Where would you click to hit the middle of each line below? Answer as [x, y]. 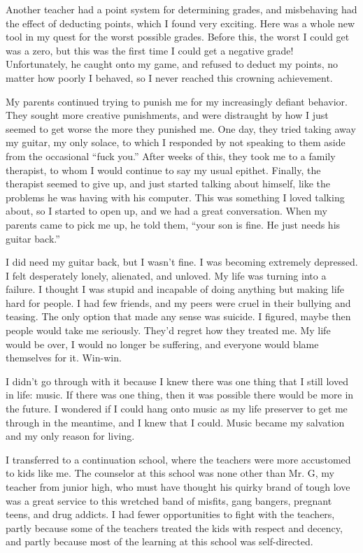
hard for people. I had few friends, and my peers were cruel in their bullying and [178, 302]
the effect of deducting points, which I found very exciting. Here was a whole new [180, 23]
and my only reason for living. [70, 436]
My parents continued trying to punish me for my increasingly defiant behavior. [177, 101]
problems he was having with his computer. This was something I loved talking [175, 197]
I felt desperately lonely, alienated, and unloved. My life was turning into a [166, 275]
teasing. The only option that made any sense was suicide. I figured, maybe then [178, 316]
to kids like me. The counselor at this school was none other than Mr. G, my [170, 473]
